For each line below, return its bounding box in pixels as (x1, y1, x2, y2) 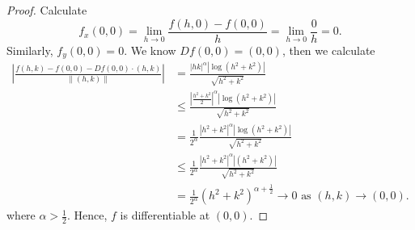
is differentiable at (120, 207, 210, 224)
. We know (124, 41, 176, 58)
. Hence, (67, 207, 108, 224)
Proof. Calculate (6, 2, 87, 18)
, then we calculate (282, 41, 375, 58)
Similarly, (6, 41, 53, 58)
